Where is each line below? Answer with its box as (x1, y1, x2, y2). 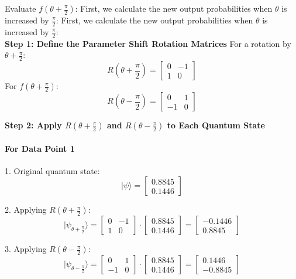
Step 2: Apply (5, 119, 62, 131)
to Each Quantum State (167, 119, 265, 131)
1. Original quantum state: (5, 164, 100, 176)
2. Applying (5, 203, 47, 216)
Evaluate (5, 2, 36, 14)
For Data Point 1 (5, 142, 75, 154)
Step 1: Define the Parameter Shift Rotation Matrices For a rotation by (5, 37, 291, 49)
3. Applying (5, 243, 47, 255)
